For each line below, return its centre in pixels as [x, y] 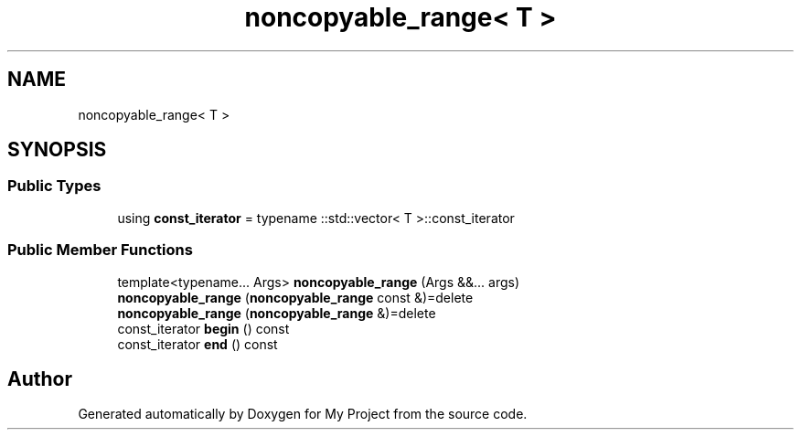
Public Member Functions [100, 250]
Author [40, 378]
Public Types [54, 186]
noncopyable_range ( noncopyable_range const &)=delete [295, 297]
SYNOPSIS [57, 150]
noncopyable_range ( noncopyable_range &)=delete [277, 313]
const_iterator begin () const [203, 328]
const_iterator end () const [198, 344]
